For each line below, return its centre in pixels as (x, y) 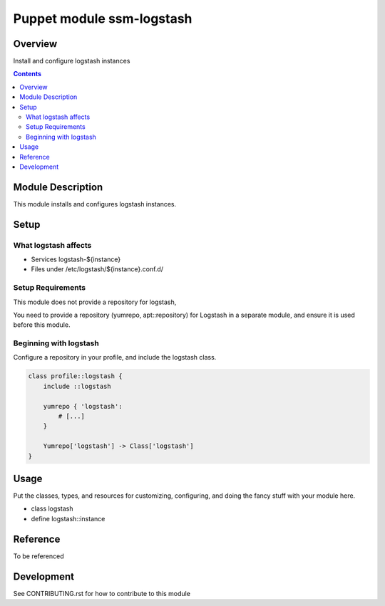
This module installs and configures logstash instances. (95, 204)
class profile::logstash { (75, 376)
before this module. (42, 325)
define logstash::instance (68, 518)
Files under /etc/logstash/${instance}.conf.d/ (97, 269)
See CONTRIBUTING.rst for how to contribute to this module (102, 593)
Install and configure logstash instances (72, 61)
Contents (27, 74)
